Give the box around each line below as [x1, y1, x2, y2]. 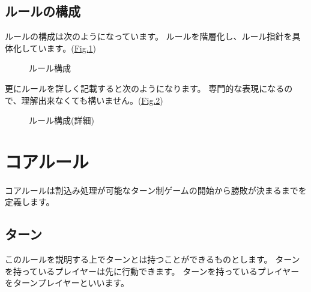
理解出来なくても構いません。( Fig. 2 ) [21, 94, 163, 106]
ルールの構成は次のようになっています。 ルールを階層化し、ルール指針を [5, 30, 292, 43]
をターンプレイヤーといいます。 [5, 276, 130, 289]
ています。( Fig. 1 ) [29, 41, 97, 54]
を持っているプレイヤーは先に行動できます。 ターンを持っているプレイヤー [5, 264, 300, 277]
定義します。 [5, 195, 55, 208]
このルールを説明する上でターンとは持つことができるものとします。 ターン [5, 253, 300, 266]
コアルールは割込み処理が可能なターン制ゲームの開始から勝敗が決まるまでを [5, 183, 307, 196]
